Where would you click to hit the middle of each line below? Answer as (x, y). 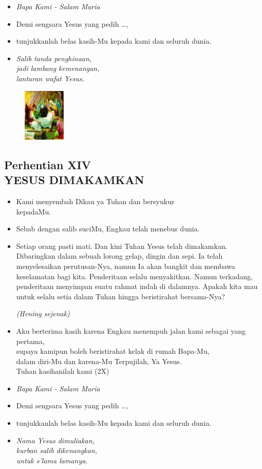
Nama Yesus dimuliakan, (55, 440)
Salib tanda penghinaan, (54, 58)
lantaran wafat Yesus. (50, 78)
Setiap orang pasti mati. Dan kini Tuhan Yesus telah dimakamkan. (122, 246)
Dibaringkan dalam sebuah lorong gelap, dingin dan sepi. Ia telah (119, 256)
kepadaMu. (34, 211)
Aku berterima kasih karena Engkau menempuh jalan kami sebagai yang (131, 330)
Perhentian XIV (48, 164)
